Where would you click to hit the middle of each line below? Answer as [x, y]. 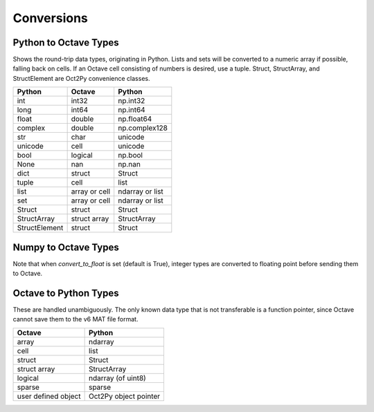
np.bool [131, 156]
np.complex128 [143, 128]
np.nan [130, 165]
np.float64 [135, 119]
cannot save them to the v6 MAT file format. [75, 319]
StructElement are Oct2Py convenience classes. [81, 78]
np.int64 [132, 110]
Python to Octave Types [66, 43]
